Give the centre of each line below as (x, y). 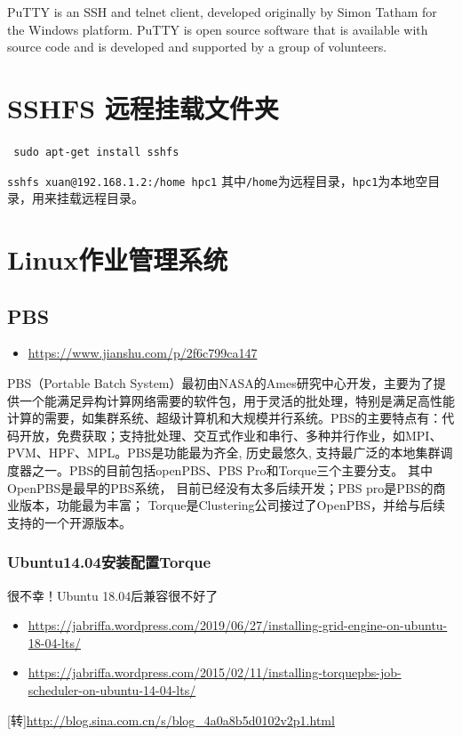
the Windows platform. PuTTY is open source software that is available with (218, 29)
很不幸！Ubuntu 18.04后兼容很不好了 (113, 595)
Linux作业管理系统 (118, 259)
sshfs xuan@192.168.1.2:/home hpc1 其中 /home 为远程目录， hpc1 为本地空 (218, 180)
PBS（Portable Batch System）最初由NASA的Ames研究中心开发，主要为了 (220, 382)
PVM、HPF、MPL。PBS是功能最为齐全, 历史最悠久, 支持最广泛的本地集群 (224, 453)
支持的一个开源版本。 (69, 522)
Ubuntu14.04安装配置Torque (109, 562)
